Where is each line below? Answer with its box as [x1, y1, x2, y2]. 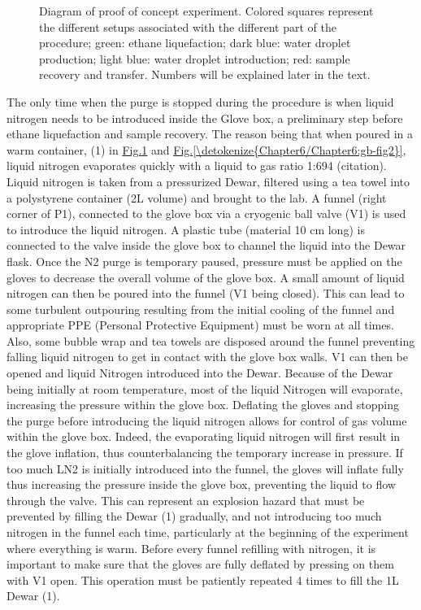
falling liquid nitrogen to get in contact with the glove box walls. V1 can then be [7, 348, 409, 365]
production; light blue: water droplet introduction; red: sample [39, 50, 350, 67]
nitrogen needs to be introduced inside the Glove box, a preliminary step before [7, 109, 403, 126]
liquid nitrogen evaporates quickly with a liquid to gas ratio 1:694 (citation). [7, 157, 387, 174]
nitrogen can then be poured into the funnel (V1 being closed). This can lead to [7, 285, 405, 302]
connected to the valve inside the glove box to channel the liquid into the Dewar [7, 237, 406, 254]
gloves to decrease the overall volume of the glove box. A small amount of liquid [7, 268, 405, 285]
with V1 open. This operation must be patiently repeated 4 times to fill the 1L [7, 571, 399, 588]
